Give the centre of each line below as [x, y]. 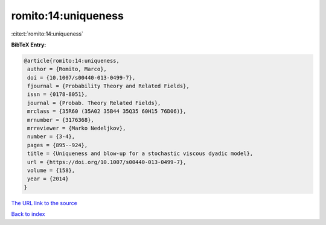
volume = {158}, [51, 170]
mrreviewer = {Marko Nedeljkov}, [77, 128]
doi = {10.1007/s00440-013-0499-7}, [81, 78]
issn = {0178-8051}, [58, 94]
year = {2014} [48, 179]
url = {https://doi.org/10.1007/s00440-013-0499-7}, [107, 162]
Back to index [28, 214]
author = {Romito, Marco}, [67, 69]
